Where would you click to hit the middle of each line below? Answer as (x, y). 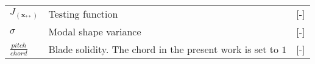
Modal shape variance (95, 31)
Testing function (83, 14)
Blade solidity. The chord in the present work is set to (163, 49)
